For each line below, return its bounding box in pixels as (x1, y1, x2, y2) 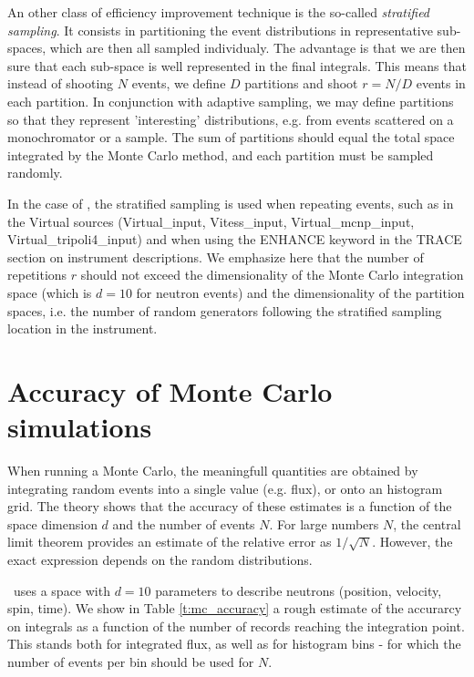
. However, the (372, 532, 453, 551)
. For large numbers (269, 514, 379, 533)
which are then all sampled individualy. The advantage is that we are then (49, 38, 466, 57)
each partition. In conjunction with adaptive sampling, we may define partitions (7, 91, 454, 110)
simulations (7, 408, 152, 446)
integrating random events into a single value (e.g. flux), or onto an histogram (7, 478, 443, 497)
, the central (393, 514, 461, 533)
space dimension (7, 514, 98, 533)
